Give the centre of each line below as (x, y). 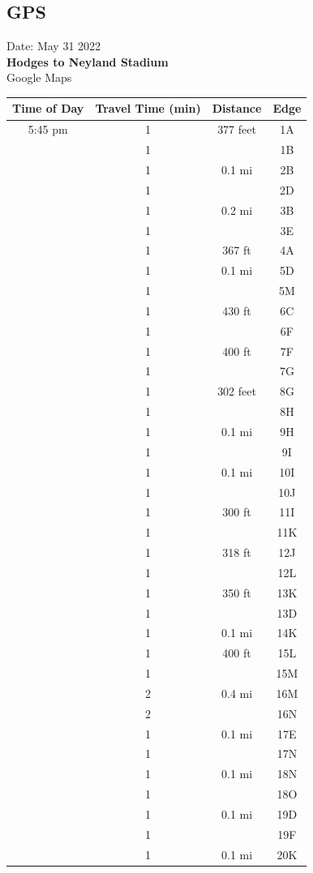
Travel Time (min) (148, 108)
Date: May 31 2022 (54, 46)
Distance (237, 108)
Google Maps (39, 77)
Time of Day (48, 108)
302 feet (237, 391)
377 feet (237, 129)
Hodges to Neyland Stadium (88, 61)
